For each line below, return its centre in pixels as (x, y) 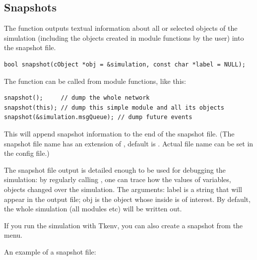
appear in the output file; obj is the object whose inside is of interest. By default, (127, 199)
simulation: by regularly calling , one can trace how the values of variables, (118, 179)
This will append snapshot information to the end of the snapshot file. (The (119, 133)
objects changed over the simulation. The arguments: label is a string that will (123, 189)
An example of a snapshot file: (50, 251)
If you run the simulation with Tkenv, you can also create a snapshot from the (124, 225)
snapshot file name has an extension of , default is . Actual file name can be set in (129, 143)
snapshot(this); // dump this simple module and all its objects (114, 107)
